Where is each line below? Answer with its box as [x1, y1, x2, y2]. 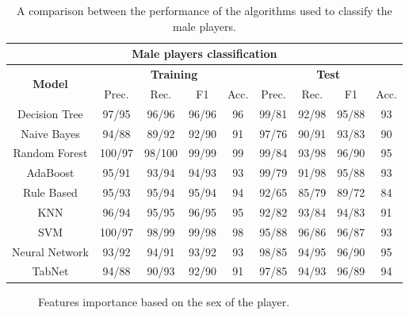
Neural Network [12, 243, 89, 259]
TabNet [32, 263, 69, 279]
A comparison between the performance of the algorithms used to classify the [17, 2, 392, 18]
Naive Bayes [21, 125, 80, 141]
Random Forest [13, 144, 88, 161]
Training [151, 66, 198, 83]
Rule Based [23, 184, 78, 201]
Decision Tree [17, 105, 83, 121]
